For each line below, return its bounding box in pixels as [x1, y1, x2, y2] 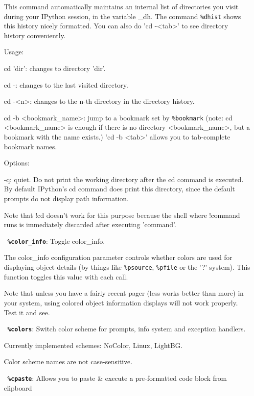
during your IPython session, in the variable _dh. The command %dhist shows [4, 11, 241, 21]
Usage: [4, 47, 24, 57]
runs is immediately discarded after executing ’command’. [4, 219, 176, 230]
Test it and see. [4, 307, 50, 317]
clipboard [4, 382, 32, 393]
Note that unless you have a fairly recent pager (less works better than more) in [4, 288, 244, 298]
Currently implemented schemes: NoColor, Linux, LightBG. [4, 340, 183, 350]
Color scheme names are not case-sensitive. [4, 356, 133, 367]
